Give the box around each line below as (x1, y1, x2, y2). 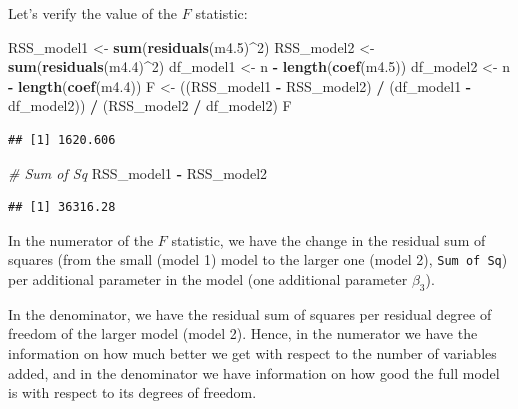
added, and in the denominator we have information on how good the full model (8, 362, 500, 383)
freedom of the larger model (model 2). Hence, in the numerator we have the (8, 323, 478, 344)
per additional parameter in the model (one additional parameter (8, 269, 408, 289)
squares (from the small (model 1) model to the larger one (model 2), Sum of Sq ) (8, 249, 508, 270)
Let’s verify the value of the (8, 3, 178, 23)
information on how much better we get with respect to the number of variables (8, 342, 497, 363)
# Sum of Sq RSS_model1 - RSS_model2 (8, 162, 268, 183)
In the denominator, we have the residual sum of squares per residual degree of (8, 303, 492, 324)
